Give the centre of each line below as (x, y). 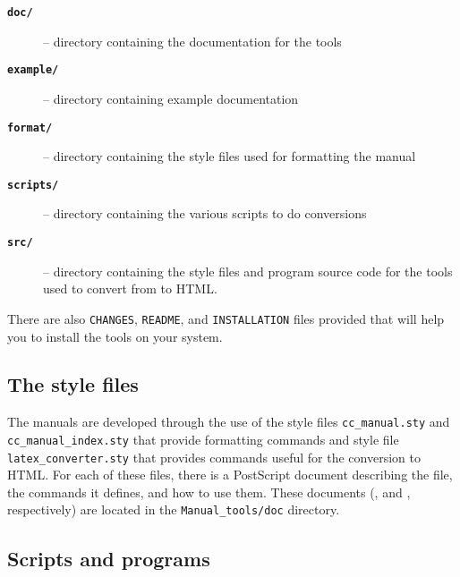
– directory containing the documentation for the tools (192, 41)
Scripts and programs (109, 558)
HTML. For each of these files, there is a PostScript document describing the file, (230, 475)
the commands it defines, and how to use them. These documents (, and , (209, 492)
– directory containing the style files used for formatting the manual (230, 156)
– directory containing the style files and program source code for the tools (248, 271)
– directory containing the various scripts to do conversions (205, 213)
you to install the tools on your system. (115, 336)
